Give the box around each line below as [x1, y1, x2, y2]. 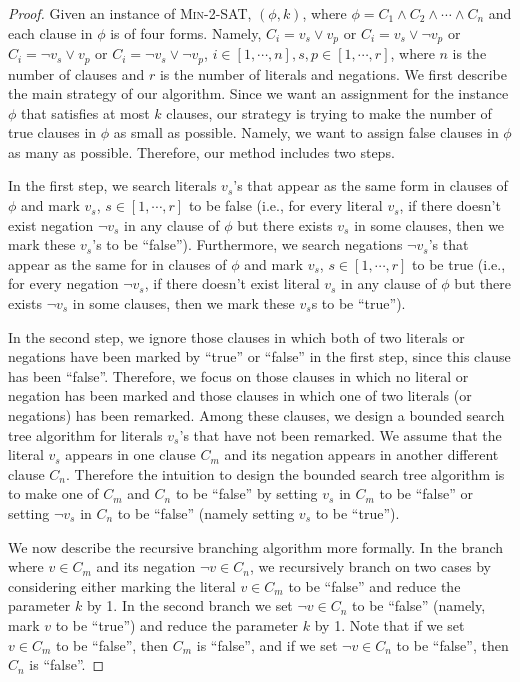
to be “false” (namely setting [117, 502, 295, 523]
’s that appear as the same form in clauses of [233, 175, 508, 196]
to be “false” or [379, 483, 473, 504]
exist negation [8, 214, 94, 235]
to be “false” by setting [175, 483, 318, 504]
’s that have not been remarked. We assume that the [179, 424, 502, 445]
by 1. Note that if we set [314, 614, 465, 635]
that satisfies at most [21, 102, 150, 123]
